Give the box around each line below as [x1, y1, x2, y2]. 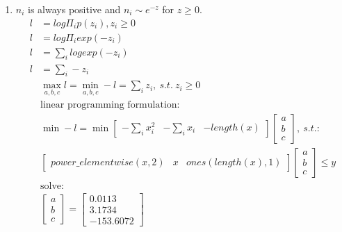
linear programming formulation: [40, 99, 180, 110]
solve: [40, 181, 64, 191]
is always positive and [28, 2, 121, 16]
